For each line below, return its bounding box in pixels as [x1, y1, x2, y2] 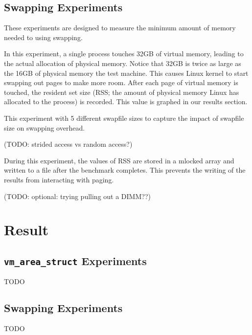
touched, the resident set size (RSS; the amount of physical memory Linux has [4, 87, 239, 97]
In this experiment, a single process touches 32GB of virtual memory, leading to [4, 48, 244, 59]
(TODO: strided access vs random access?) [4, 139, 133, 149]
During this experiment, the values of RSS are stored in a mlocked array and [4, 155, 234, 165]
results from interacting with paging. [4, 174, 114, 184]
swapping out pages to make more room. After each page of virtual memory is [4, 77, 238, 88]
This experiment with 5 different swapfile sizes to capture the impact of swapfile [4, 112, 244, 123]
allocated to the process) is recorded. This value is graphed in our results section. [4, 96, 248, 107]
